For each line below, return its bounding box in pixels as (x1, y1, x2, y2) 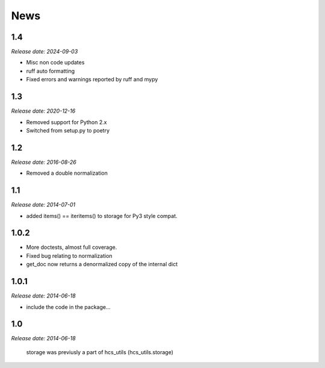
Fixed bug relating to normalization (26, 252, 113, 259)
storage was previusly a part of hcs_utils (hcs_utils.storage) (26, 348, 174, 355)
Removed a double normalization (26, 169, 108, 177)
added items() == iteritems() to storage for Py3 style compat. (26, 212, 178, 219)
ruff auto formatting (26, 67, 75, 75)
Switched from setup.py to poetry (26, 126, 110, 134)
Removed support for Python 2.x (26, 118, 107, 126)
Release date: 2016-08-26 (11, 158, 76, 166)
